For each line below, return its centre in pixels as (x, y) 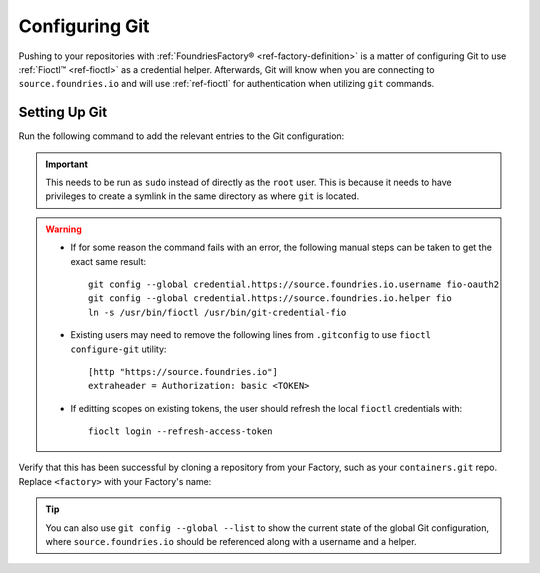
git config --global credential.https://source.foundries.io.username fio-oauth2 (294, 284)
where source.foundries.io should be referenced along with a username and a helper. (231, 542)
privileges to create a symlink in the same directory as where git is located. (202, 196)
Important (67, 164)
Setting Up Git (63, 112)
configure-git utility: (118, 349)
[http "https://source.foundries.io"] (183, 371)
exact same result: (108, 261)
